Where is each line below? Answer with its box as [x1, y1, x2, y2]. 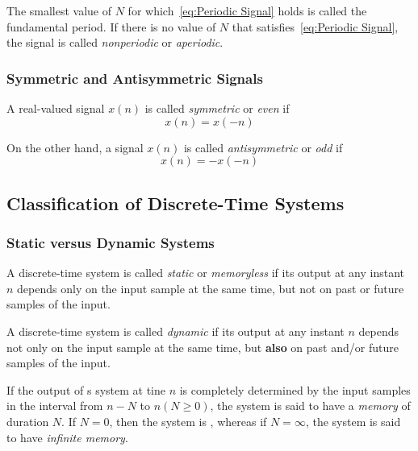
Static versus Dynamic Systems [6, 232, 215, 252]
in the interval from [6, 397, 103, 414]
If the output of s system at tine [6, 381, 165, 398]
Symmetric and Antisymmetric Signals [6, 68, 263, 88]
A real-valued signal [6, 100, 105, 116]
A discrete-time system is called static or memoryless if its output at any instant [6, 264, 404, 281]
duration [6, 412, 49, 429]
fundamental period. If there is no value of [6, 18, 216, 35]
